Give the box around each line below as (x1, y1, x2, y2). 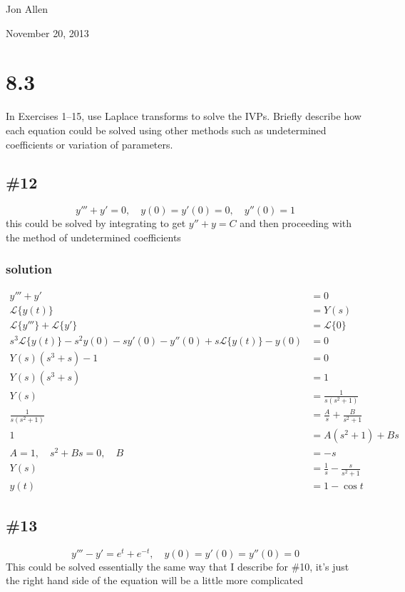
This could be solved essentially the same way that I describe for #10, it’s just (6, 558, 349, 573)
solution (6, 260, 52, 278)
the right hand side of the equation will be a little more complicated (6, 573, 304, 588)
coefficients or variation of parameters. (6, 136, 173, 151)
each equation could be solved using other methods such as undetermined (6, 122, 327, 137)
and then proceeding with (240, 216, 352, 231)
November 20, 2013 (6, 25, 89, 40)
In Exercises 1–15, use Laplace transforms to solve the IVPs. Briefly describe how (6, 109, 362, 124)
